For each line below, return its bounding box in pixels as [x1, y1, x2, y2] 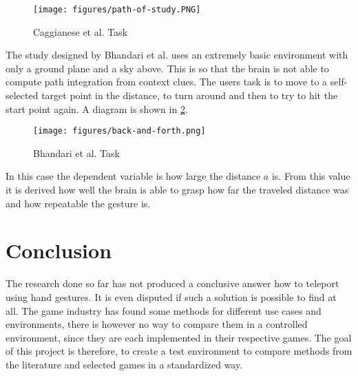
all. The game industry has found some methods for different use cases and [6, 303, 322, 317]
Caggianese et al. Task [33, 24, 128, 39]
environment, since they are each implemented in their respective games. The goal [6, 330, 352, 344]
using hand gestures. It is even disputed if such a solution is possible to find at [6, 289, 337, 304]
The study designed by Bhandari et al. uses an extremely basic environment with [6, 48, 348, 62]
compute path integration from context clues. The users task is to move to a [6, 74, 328, 89]
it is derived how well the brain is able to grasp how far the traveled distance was [6, 182, 349, 197]
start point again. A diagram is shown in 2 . [6, 101, 188, 116]
